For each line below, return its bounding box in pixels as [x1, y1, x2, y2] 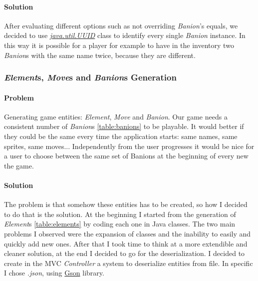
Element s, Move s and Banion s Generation [4, 71, 177, 83]
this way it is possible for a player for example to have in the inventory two [4, 39, 234, 50]
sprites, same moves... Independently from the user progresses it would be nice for [4, 140, 255, 151]
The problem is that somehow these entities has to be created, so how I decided [4, 199, 248, 209]
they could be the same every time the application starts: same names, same [4, 131, 238, 141]
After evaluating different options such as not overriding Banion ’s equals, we [4, 20, 238, 30]
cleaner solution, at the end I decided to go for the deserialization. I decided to [4, 248, 245, 258]
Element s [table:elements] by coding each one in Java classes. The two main [4, 218, 236, 229]
